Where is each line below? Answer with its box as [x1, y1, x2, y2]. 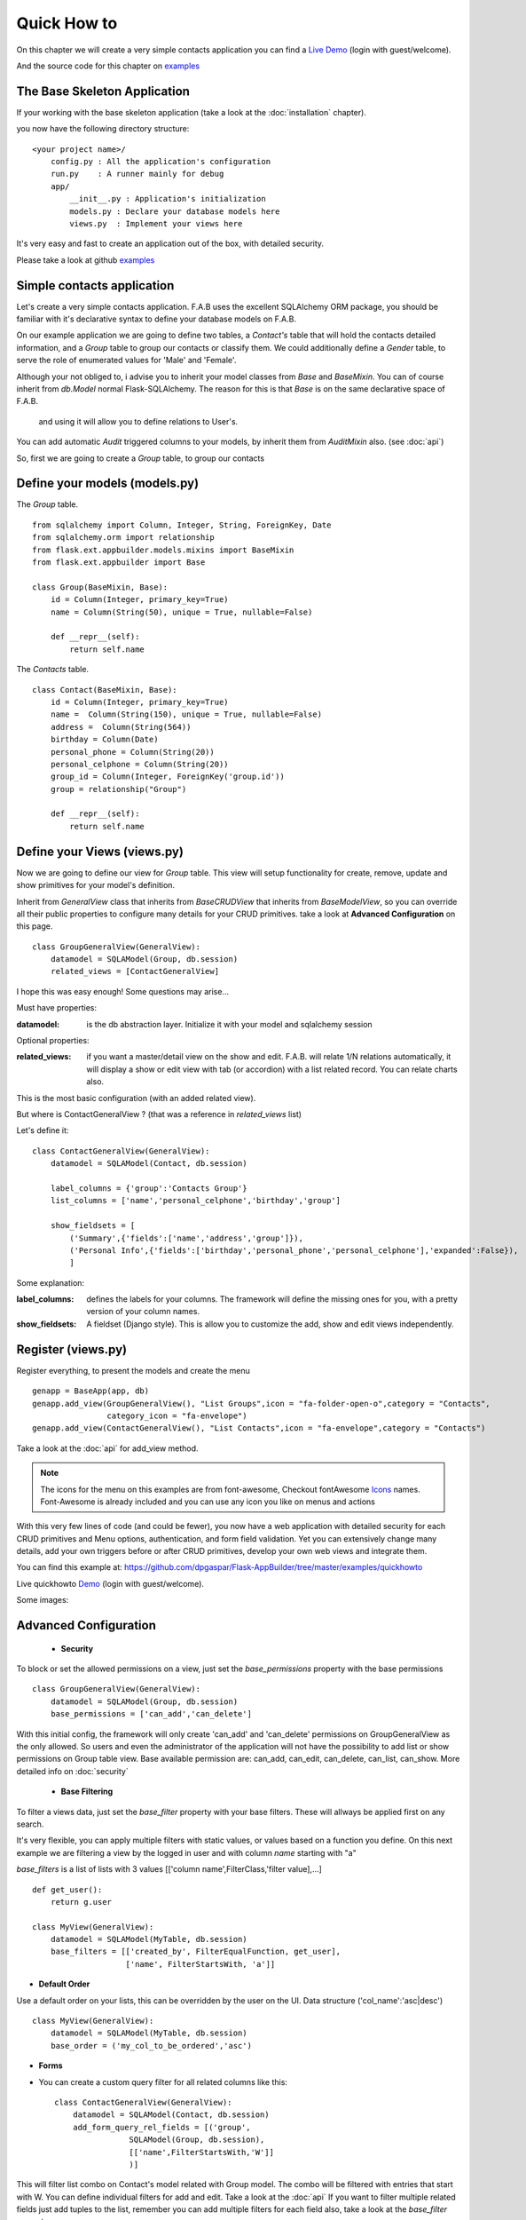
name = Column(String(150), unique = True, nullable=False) [50, 710, 323, 719]
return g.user [50, 1897, 113, 1907]
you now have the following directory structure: [16, 123, 190, 134]
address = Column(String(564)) [50, 722, 192, 732]
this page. [16, 921, 53, 932]
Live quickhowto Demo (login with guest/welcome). [16, 1578, 204, 1589]
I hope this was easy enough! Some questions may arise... [16, 986, 230, 996]
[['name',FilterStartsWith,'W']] [129, 2147, 275, 2157]
